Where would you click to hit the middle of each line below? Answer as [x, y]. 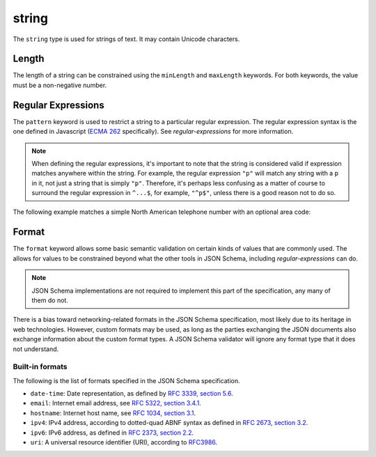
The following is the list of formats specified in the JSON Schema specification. [126, 380]
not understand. [36, 349]
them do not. [50, 300]
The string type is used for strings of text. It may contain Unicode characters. [126, 39]
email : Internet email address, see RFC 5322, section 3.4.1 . [116, 403]
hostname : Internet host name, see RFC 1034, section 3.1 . [113, 413]
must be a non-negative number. [60, 85]
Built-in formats [40, 367]
